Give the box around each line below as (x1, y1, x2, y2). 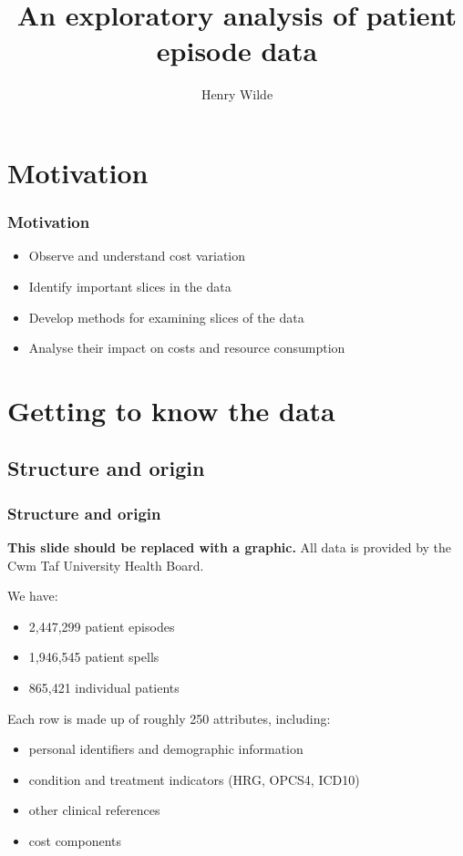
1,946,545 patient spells (28, 647, 159, 666)
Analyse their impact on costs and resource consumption (28, 338, 345, 357)
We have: (7, 586, 58, 605)
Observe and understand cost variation (28, 246, 245, 265)
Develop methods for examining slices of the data (28, 307, 304, 326)
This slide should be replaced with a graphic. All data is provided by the (7, 538, 452, 557)
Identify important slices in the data (28, 276, 231, 295)
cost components (28, 831, 122, 850)
